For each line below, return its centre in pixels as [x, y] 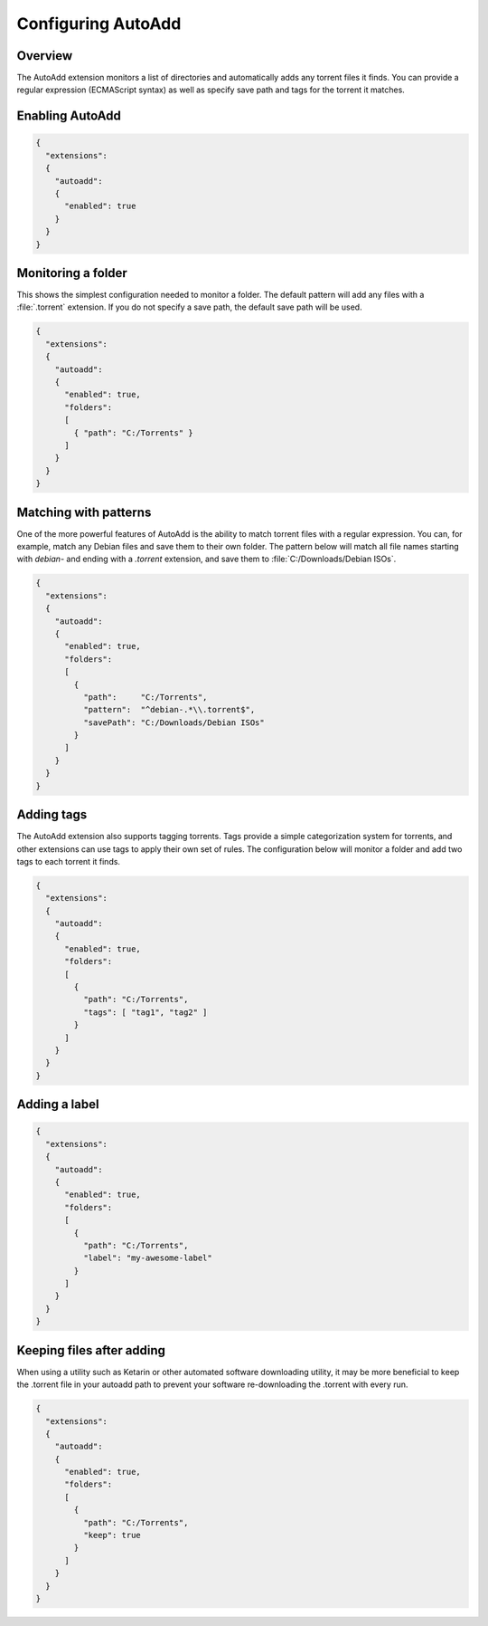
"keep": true [112, 1535]
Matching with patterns [84, 512]
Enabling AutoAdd [69, 116]
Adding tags [52, 815]
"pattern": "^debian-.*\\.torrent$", [169, 710]
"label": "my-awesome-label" [147, 1258]
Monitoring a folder [72, 273]
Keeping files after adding [91, 1350]
